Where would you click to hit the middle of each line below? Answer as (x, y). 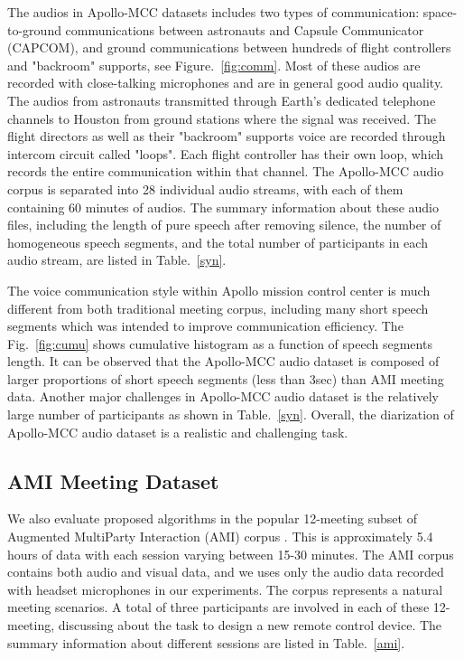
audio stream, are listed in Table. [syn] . (117, 260)
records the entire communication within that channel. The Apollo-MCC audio (226, 171)
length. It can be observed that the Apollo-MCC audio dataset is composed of (223, 361)
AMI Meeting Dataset (113, 480)
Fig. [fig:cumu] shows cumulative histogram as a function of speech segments (220, 343)
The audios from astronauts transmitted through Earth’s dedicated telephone (222, 100)
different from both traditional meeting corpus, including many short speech (218, 308)
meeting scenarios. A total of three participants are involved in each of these (218, 607)
